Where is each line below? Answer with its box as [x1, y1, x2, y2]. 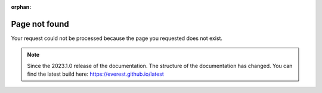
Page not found [11, 18, 70, 29]
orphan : [11, 4, 32, 10]
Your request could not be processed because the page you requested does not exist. [11, 35, 223, 42]
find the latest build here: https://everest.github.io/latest [27, 70, 164, 77]
